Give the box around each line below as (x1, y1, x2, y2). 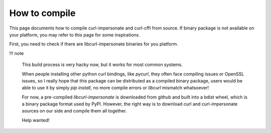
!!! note (9, 50, 24, 56)
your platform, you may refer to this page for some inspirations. (9, 31, 141, 37)
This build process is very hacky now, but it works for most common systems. (22, 61, 183, 67)
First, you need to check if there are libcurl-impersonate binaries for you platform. (9, 41, 178, 47)
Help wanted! (22, 117, 50, 123)
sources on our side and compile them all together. (22, 108, 127, 114)
